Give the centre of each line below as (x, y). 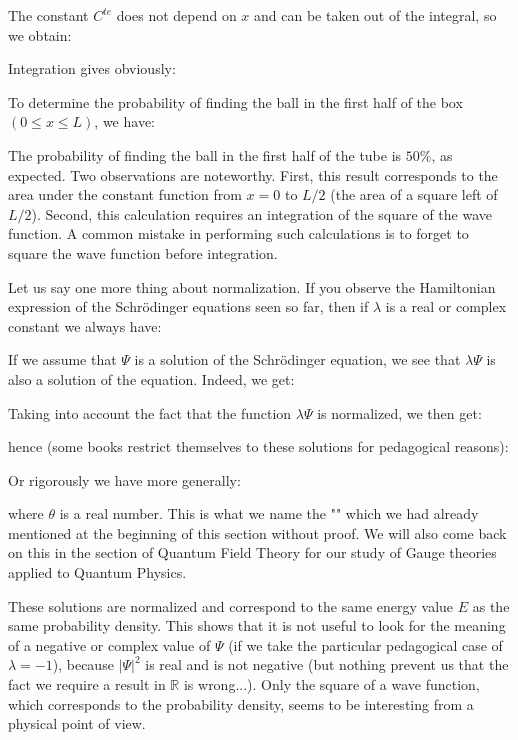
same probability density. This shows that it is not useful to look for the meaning (257, 625)
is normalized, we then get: (399, 412)
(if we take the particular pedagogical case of (365, 644)
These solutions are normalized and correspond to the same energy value (231, 605)
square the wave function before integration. (143, 252)
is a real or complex (446, 306)
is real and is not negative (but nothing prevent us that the (327, 664)
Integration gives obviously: (92, 68)
